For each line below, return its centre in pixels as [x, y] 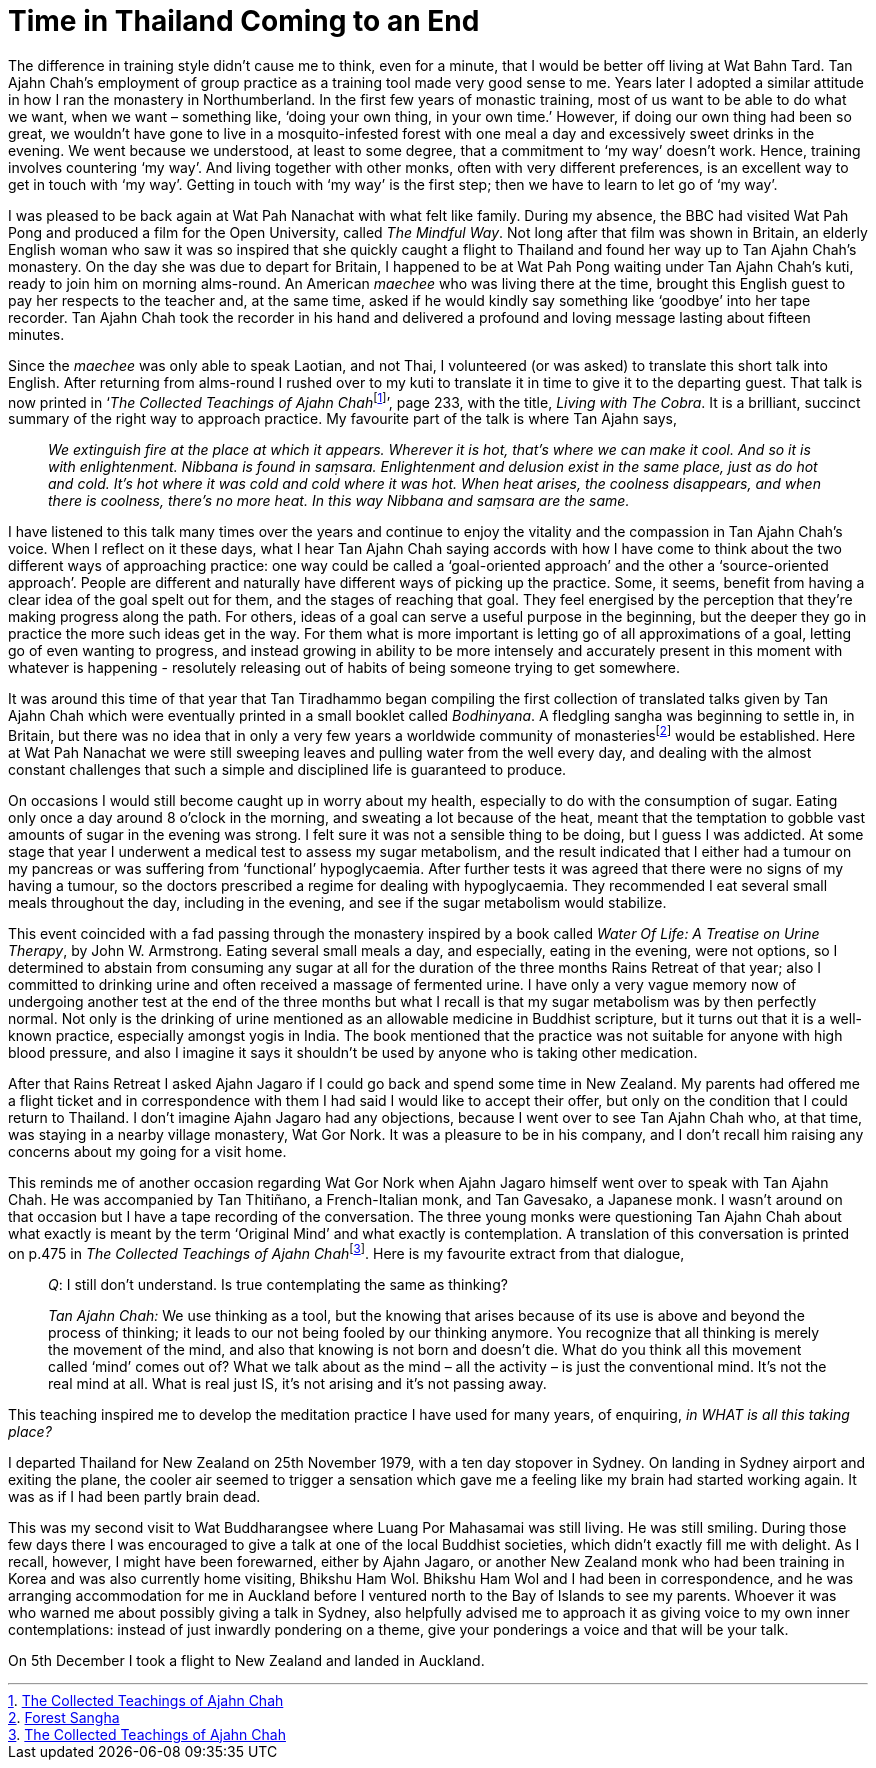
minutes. [36, 334]
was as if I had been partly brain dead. [134, 1496]
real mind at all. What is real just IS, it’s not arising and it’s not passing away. [297, 1383]
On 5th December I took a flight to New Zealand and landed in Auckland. [246, 1660]
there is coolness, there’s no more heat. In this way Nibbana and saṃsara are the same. [339, 501]
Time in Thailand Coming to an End [244, 21]
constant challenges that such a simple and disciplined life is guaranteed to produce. [287, 770]
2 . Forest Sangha [64, 1717]
